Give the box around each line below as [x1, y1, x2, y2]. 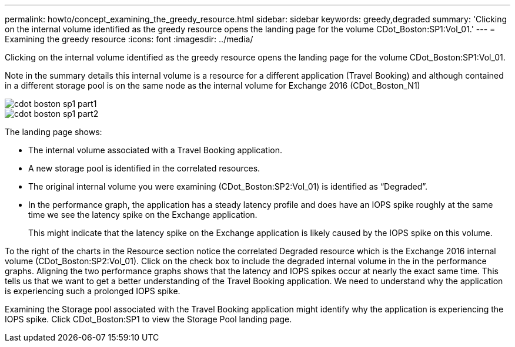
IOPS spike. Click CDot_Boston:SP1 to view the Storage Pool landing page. [5, 314, 292, 324]
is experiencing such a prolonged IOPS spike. [5, 286, 180, 296]
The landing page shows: [5, 127, 102, 137]
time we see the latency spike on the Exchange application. [28, 210, 257, 220]
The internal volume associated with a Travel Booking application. [28, 145, 283, 155]
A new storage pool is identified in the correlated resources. [28, 163, 260, 173]
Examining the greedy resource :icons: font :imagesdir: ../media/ [5, 34, 253, 44]
